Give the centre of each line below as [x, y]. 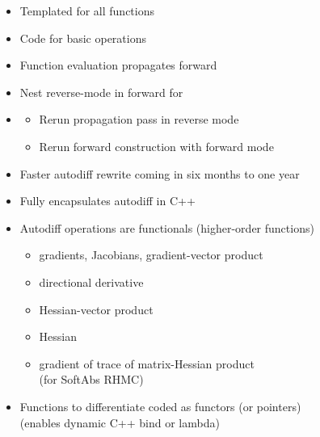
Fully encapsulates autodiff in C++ [107, 201]
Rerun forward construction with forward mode [156, 146]
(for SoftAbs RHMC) [91, 379]
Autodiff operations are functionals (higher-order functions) [167, 227]
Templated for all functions [87, 11]
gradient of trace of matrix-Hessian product [147, 363]
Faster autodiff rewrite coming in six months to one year [160, 173]
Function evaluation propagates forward [118, 65]
